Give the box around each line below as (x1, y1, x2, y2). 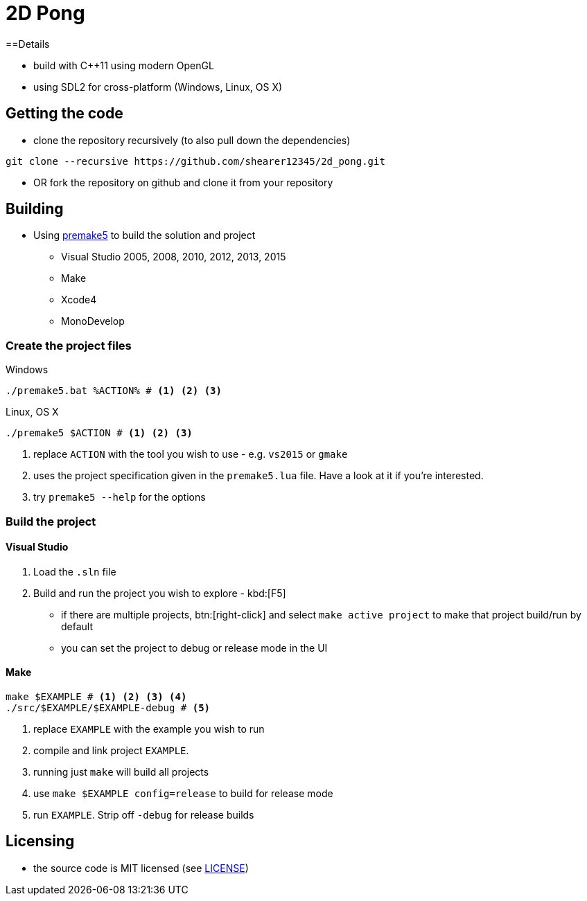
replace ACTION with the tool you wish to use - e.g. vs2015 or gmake (33, 448, 348, 461)
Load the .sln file (33, 565, 116, 578)
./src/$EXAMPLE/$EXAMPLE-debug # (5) (6, 702, 211, 713)
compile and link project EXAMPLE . (33, 744, 189, 756)
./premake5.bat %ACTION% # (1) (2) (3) (6, 385, 222, 397)
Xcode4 (61, 294, 97, 306)
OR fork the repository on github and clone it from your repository (33, 176, 333, 188)
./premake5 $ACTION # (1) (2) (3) (6, 427, 193, 439)
